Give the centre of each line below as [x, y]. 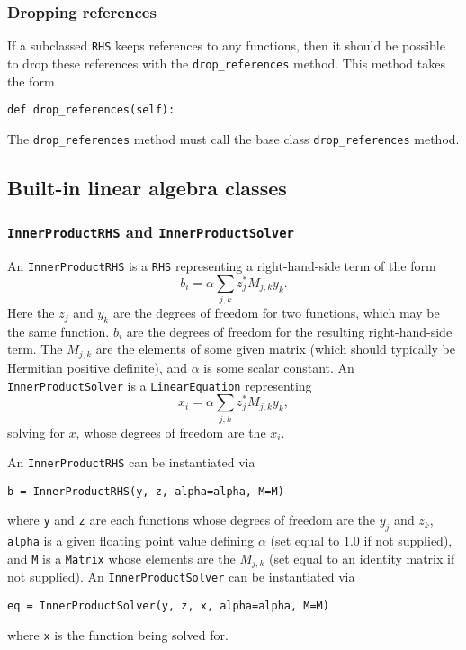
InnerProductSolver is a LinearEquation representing [160, 385]
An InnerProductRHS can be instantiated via [131, 462]
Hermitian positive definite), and [98, 367]
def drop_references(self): [91, 110]
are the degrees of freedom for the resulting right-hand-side [289, 331]
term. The [35, 349]
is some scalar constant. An [279, 367]
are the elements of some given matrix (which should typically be [276, 349]
